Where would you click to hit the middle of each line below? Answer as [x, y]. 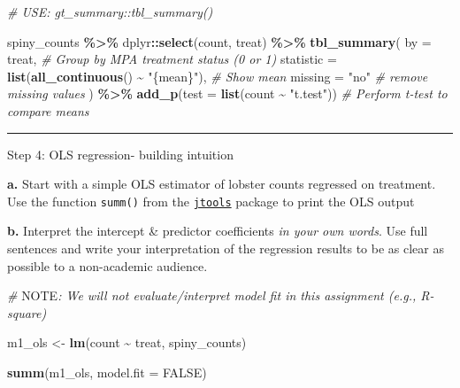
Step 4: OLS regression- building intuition [120, 154]
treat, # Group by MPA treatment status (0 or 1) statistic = [172, 59]
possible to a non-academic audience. [107, 265]
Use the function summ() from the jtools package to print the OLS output [211, 201]
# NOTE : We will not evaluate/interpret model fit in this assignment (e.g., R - [221, 295]
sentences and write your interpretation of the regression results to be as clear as [226, 248]
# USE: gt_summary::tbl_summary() [110, 12]
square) [27, 312]
